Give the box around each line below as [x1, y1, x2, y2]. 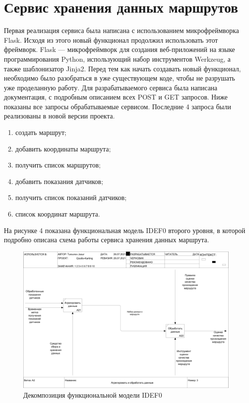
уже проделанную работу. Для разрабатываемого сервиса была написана [4, 82, 218, 92]
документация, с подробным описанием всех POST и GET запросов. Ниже [4, 92, 228, 102]
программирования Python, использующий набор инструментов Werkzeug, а [4, 53, 231, 64]
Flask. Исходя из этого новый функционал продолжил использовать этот [4, 34, 218, 45]
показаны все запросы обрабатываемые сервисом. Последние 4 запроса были [4, 101, 231, 111]
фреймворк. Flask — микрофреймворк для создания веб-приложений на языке [4, 44, 235, 54]
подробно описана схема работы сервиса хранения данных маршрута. [4, 235, 209, 245]
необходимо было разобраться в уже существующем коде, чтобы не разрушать [4, 73, 235, 83]
